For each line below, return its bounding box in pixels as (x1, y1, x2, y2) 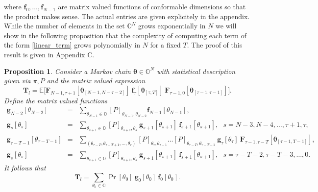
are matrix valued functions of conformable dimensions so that (58, 1, 246, 11)
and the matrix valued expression (47, 75, 146, 86)
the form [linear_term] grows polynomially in (4, 40, 140, 50)
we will (216, 21, 237, 31)
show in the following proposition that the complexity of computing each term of (4, 30, 246, 40)
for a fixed (150, 40, 181, 50)
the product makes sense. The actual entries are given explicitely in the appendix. (4, 11, 250, 21)
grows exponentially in (138, 21, 206, 31)
